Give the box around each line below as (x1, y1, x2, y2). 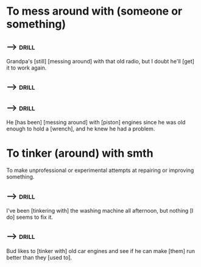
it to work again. (6, 64, 47, 71)
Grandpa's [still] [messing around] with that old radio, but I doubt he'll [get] (6, 58, 195, 65)
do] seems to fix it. (6, 213, 54, 221)
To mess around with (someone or (6, 4, 183, 18)
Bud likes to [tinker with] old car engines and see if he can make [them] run (6, 247, 196, 254)
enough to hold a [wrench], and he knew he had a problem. (6, 125, 155, 132)
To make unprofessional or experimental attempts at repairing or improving (6, 166, 194, 174)
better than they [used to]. (6, 254, 72, 261)
